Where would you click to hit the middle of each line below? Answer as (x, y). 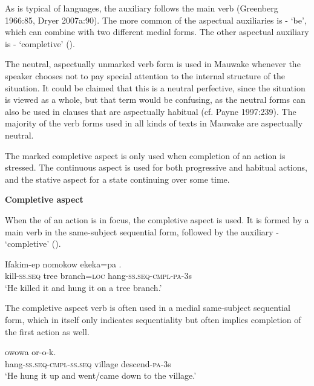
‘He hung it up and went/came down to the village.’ (101, 375)
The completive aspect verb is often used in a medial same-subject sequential (148, 308)
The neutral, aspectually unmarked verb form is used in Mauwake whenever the (153, 64)
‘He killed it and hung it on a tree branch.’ (83, 287)
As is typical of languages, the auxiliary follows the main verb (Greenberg (142, 8)
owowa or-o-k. (31, 352)
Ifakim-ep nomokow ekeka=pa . (63, 263)
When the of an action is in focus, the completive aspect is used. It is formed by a (157, 219)
